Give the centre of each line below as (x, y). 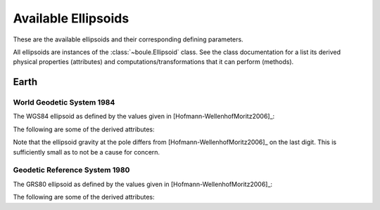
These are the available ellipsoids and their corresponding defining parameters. (128, 39)
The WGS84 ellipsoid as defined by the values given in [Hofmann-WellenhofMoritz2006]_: (144, 117)
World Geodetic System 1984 (64, 103)
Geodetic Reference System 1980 (71, 170)
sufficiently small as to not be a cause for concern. (87, 152)
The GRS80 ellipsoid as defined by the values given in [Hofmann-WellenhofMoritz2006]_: (143, 184)
